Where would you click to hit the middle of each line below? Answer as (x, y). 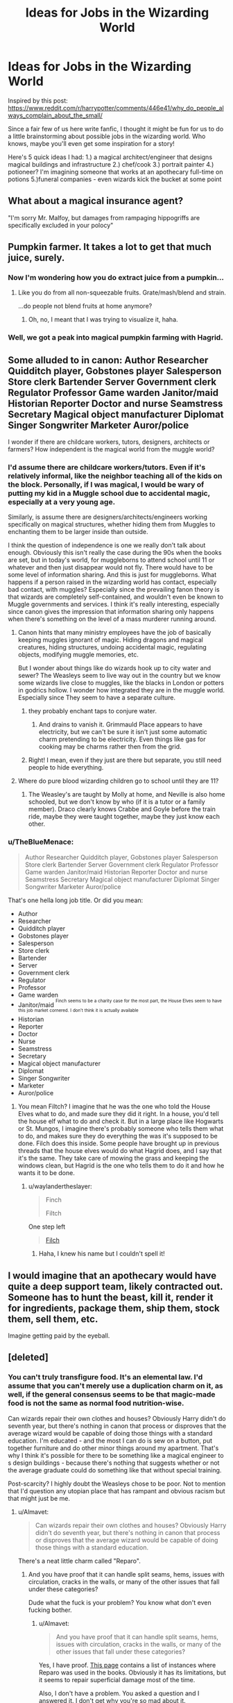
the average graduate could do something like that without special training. (115, 1470)
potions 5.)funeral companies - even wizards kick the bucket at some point (115, 179)
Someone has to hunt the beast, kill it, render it (111, 1297)
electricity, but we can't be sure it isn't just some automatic (123, 732)
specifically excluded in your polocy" (61, 225)
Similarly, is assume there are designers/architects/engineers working (107, 517)
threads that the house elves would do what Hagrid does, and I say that (120, 1151)
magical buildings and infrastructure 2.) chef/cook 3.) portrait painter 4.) (111, 164)
